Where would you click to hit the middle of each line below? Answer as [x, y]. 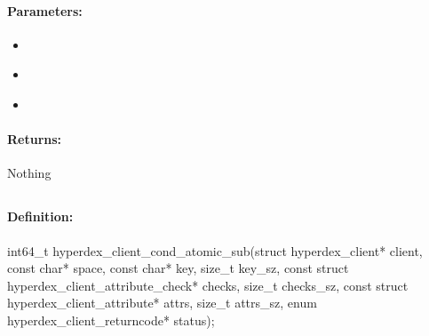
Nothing [29, 173]
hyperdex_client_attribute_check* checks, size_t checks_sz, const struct [208, 285]
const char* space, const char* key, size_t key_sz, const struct [178, 268]
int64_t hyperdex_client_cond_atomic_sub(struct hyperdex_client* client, [215, 250]
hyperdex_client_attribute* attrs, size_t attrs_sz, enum [162, 303]
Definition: [40, 216]
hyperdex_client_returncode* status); [111, 320]
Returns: [35, 139]
